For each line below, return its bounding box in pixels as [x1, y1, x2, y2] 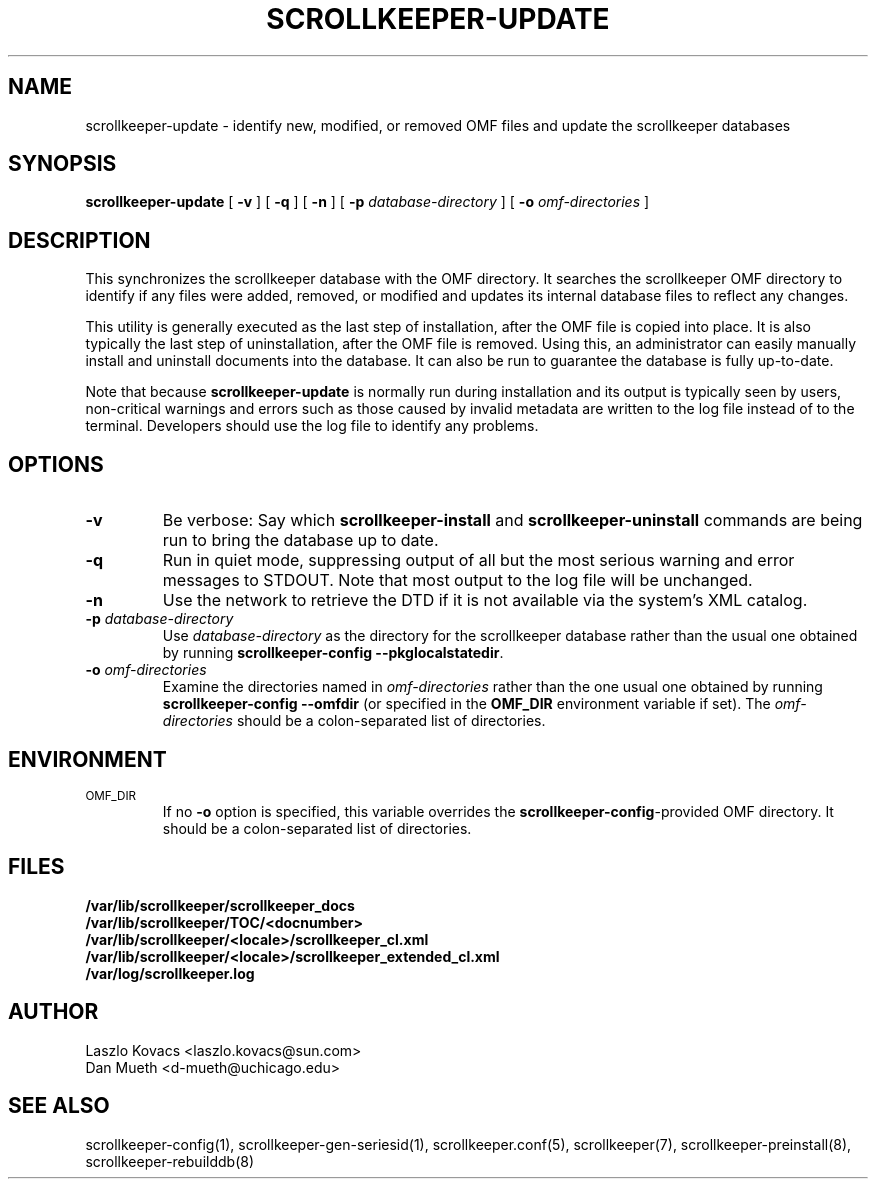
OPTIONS [8, 451, 104, 477]
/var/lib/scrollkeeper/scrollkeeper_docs [85, 896, 355, 914]
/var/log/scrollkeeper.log [85, 964, 255, 982]
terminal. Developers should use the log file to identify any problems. [85, 417, 539, 435]
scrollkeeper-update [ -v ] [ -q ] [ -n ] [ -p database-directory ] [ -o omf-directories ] [85, 193, 650, 211]
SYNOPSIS [8, 151, 117, 177]
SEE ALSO [8, 1093, 110, 1119]
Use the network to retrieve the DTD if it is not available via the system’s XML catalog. [162, 590, 808, 611]
